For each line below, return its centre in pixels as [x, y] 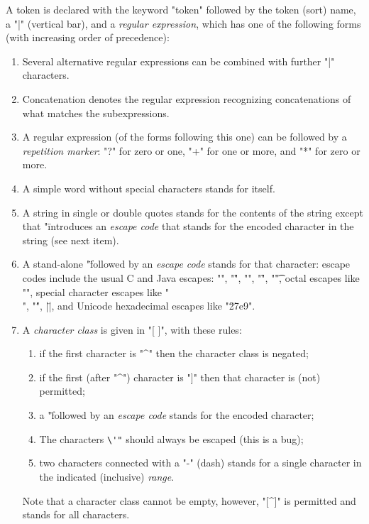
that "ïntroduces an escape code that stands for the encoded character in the [188, 226]
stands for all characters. [76, 514]
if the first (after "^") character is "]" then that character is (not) [180, 377]
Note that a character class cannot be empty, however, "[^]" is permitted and [189, 500]
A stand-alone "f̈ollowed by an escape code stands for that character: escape [186, 264]
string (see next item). [71, 240]
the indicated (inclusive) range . [107, 476]
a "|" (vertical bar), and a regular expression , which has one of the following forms [183, 23]
